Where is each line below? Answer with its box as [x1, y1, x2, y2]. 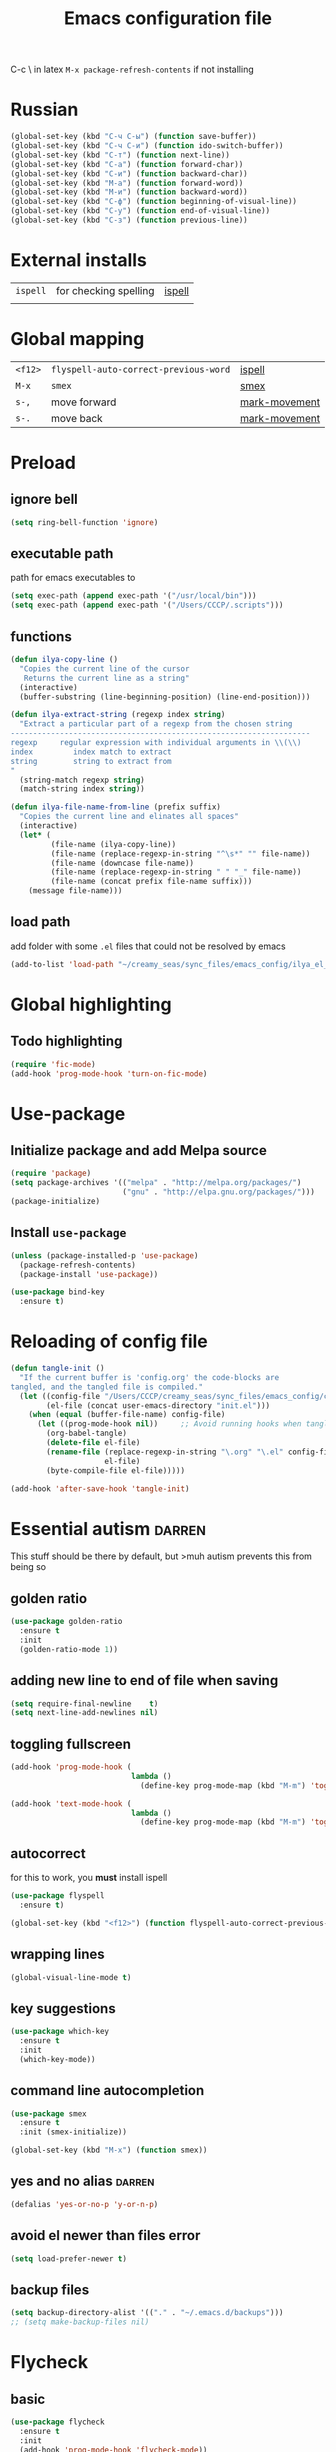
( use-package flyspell [10, 1891, 105, 1901]
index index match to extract [10, 747, 172, 757]
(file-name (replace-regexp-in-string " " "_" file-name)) [50, 867, 302, 877]
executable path [10, 545, 114, 562]
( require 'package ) [10, 1168, 92, 1179]
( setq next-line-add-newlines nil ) [10, 1708, 159, 1718]
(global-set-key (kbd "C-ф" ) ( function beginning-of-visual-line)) [10, 197, 298, 207]
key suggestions [10, 2000, 117, 2017]
